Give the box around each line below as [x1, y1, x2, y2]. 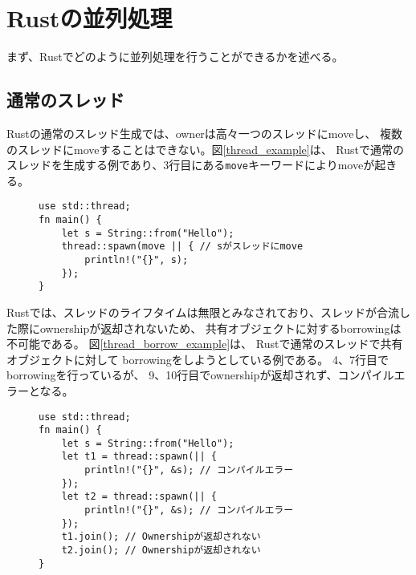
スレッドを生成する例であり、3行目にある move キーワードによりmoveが [6, 156, 375, 173]
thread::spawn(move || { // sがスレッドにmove [61, 241, 304, 253]
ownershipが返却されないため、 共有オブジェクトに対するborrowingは [39, 319, 402, 336]
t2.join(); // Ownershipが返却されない [61, 545, 261, 557]
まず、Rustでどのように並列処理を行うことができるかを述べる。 [6, 48, 344, 65]
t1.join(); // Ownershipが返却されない [61, 531, 261, 543]
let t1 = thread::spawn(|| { [61, 451, 217, 463]
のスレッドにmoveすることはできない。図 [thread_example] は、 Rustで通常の [6, 140, 404, 157]
